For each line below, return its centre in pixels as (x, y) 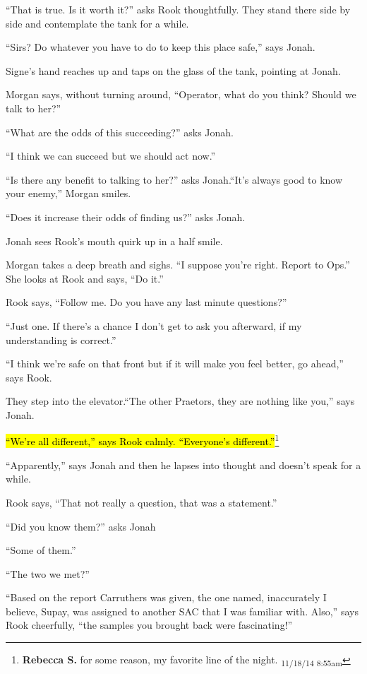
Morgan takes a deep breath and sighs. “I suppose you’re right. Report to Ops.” (178, 265)
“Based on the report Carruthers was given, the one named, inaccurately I (166, 597)
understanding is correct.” (61, 339)
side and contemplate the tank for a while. (97, 23)
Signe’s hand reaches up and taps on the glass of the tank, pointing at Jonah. (173, 70)
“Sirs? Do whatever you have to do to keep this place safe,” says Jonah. (161, 47)
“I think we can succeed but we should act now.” (111, 156)
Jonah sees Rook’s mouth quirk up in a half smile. (114, 241)
